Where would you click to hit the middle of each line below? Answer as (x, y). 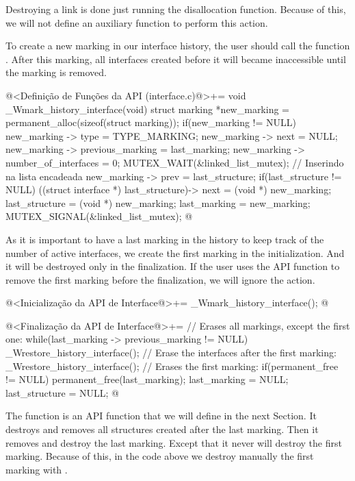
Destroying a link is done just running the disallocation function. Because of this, (176, 9)
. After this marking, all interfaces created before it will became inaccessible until (176, 59)
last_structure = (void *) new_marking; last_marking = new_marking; (158, 202)
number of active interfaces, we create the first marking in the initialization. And (175, 252)
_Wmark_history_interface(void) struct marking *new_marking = (147, 109)
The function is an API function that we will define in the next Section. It (161, 416)
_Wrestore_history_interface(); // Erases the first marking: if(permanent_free (172, 366)
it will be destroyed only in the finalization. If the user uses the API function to (173, 266)
